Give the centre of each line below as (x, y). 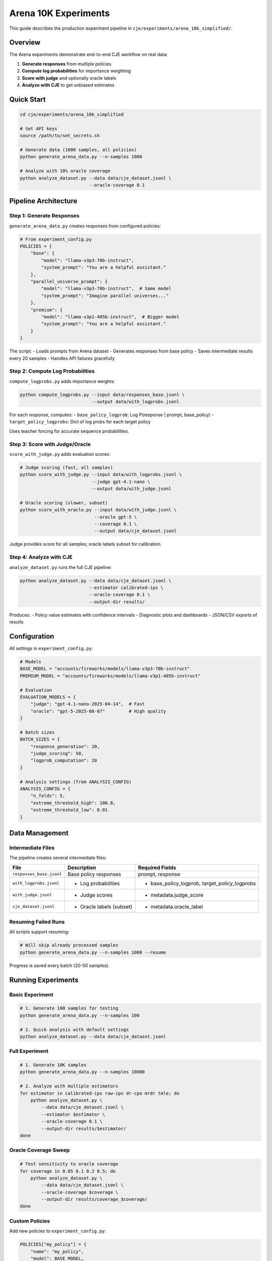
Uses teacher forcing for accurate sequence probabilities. (69, 431)
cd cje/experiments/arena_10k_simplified (72, 114)
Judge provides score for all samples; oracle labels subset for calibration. (86, 544)
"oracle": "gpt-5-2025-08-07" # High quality (98, 711)
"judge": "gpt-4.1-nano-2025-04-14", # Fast (88, 704)
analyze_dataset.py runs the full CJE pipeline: (60, 567)
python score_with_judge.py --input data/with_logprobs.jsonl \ (101, 475)
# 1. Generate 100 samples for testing (69, 1008)
